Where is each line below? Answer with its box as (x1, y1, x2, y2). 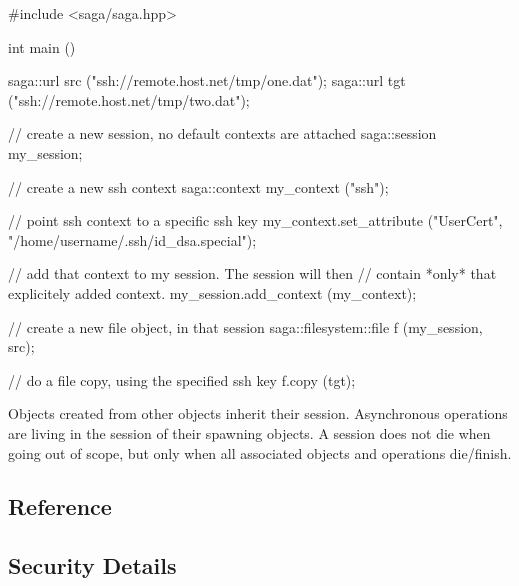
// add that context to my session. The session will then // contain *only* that (8, 263, 497, 284)
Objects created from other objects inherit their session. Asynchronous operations (8, 403, 508, 424)
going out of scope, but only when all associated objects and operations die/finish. (8, 442, 512, 463)
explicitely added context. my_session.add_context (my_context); (8, 282, 417, 303)
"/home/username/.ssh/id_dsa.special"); (8, 229, 257, 250)
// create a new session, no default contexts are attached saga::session (8, 123, 437, 144)
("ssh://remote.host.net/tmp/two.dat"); (8, 89, 250, 110)
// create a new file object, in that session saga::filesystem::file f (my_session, (8, 316, 483, 337)
